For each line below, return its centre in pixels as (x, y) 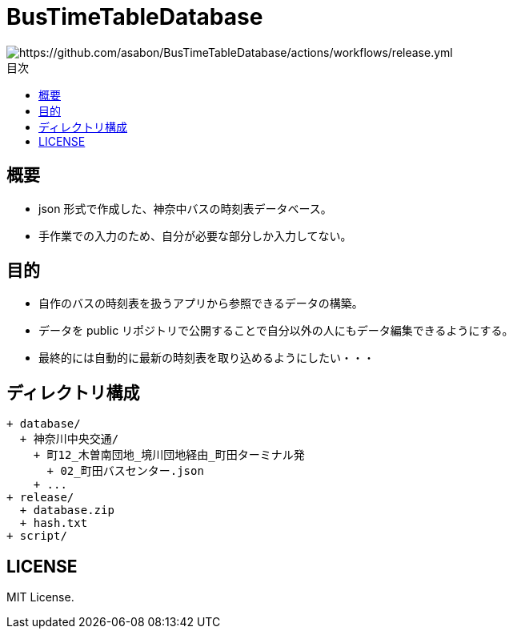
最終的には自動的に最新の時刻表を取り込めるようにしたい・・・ (206, 358)
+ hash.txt (54, 523)
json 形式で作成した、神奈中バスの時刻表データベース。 (185, 208)
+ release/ (40, 498)
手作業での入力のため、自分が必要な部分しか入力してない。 (195, 235)
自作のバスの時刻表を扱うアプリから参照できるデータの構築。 (201, 303)
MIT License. (40, 597)
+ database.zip (67, 510)
